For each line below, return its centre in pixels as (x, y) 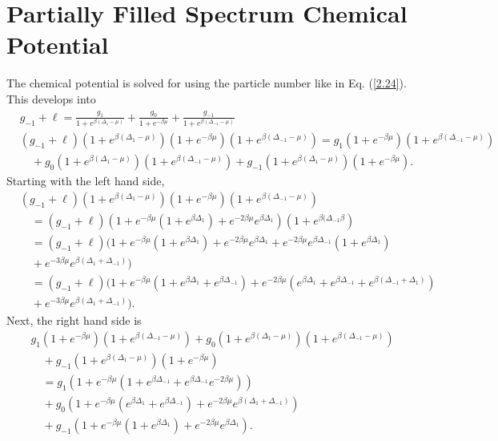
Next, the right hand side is (74, 320)
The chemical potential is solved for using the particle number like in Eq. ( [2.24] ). (207, 83)
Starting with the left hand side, (86, 181)
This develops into (51, 98)
